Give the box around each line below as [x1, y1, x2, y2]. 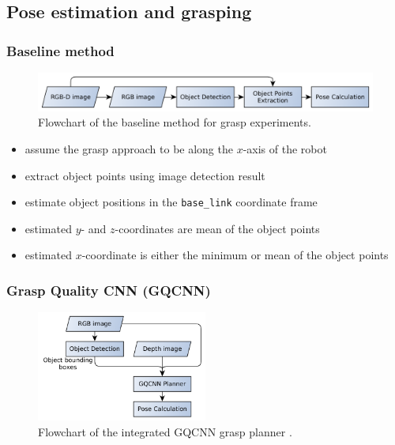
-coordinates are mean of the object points [115, 220, 320, 236]
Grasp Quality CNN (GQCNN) [6, 281, 211, 300]
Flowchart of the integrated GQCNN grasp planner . [38, 423, 292, 439]
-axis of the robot [243, 141, 327, 157]
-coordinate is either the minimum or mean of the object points [81, 247, 389, 263]
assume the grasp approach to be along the [24, 141, 233, 157]
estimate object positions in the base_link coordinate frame [24, 194, 318, 210]
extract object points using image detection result [24, 167, 265, 183]
